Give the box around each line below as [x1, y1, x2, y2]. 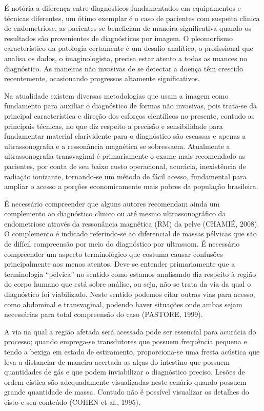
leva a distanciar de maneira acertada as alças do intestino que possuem [4, 356, 230, 367]
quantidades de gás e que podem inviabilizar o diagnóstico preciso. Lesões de [4, 366, 245, 377]
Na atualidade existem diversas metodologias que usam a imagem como [4, 90, 229, 101]
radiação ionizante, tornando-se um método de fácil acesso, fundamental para [4, 171, 247, 181]
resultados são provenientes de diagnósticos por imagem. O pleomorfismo [4, 32, 233, 43]
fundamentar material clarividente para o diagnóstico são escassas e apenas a [4, 130, 246, 141]
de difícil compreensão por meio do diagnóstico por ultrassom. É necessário [4, 238, 240, 249]
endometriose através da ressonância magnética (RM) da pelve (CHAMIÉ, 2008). [4, 218, 259, 229]
